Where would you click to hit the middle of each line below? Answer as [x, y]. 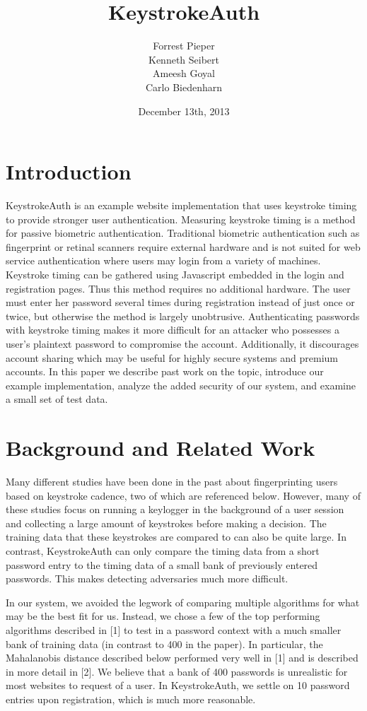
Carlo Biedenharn [183, 87]
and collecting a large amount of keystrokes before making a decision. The [166, 523]
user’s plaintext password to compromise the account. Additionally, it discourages [182, 343]
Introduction [69, 171]
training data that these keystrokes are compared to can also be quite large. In [176, 537]
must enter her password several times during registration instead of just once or [180, 302]
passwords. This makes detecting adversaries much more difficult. [147, 578]
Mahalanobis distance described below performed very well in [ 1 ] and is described [182, 658]
